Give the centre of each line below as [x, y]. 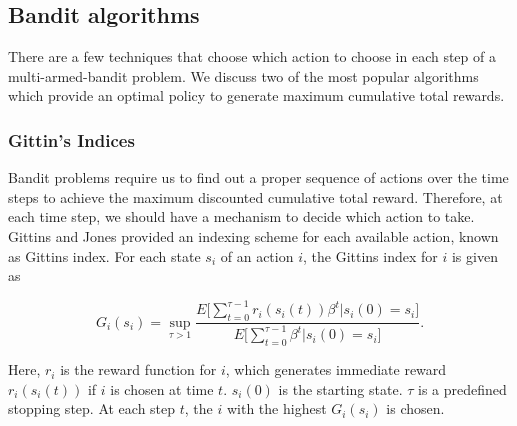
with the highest [276, 408]
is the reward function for [138, 369]
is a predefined [462, 388]
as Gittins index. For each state [104, 255]
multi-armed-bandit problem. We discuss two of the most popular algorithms [243, 75]
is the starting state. [340, 388]
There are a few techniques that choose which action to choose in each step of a [252, 56]
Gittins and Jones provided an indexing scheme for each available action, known [253, 235]
